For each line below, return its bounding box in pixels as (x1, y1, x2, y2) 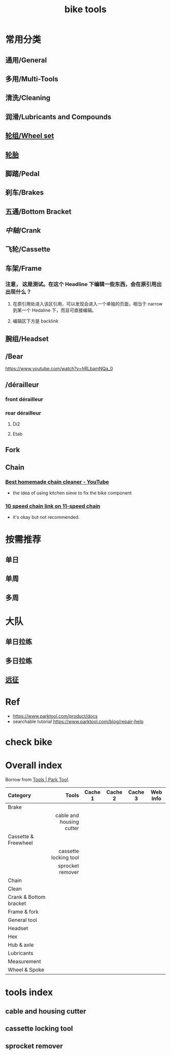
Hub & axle (8, 941, 34, 948)
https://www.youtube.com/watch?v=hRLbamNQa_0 (5, 366, 113, 372)
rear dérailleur (5, 409, 42, 416)
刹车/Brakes (5, 188, 44, 197)
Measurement (8, 958, 41, 965)
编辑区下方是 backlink (12, 318, 59, 324)
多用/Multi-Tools (5, 74, 59, 83)
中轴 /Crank (5, 226, 41, 235)
